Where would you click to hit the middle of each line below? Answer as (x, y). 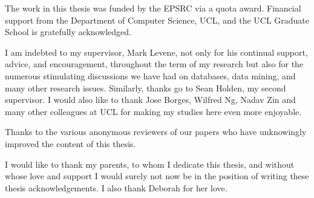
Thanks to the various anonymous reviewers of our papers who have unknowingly (156, 132)
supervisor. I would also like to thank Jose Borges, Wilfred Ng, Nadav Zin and (150, 100)
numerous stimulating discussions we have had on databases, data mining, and (150, 75)
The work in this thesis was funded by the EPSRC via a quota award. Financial (153, 8)
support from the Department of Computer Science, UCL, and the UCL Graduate (157, 20)
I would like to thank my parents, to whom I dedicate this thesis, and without (150, 164)
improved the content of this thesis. (70, 143)
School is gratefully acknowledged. (68, 32)
